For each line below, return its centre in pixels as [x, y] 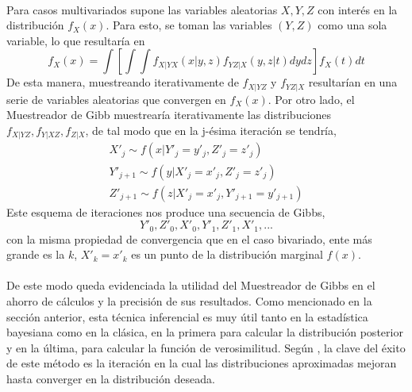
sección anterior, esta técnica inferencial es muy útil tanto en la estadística [187, 316]
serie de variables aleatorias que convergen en [116, 99]
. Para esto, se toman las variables [189, 25]
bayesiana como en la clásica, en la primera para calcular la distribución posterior [205, 332]
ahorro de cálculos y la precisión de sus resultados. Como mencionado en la [189, 300]
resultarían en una [353, 82]
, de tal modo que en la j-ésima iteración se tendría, [211, 131]
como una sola [352, 25]
